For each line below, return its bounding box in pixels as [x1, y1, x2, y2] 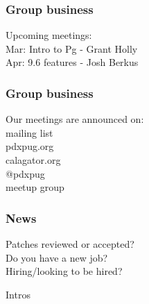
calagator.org [6, 153, 61, 167]
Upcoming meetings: [6, 28, 92, 42]
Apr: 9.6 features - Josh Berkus [6, 55, 139, 69]
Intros [6, 287, 30, 301]
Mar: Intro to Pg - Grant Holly [6, 41, 138, 56]
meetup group [6, 180, 64, 194]
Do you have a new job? [6, 250, 108, 264]
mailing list [6, 125, 53, 140]
